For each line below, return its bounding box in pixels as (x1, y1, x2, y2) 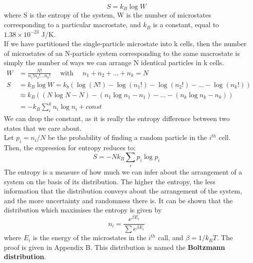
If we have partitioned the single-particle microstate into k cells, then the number (4, 38, 247, 49)
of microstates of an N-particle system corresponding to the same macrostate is (4, 48, 240, 58)
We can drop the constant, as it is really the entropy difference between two (4, 113, 230, 123)
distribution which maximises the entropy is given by (4, 205, 162, 215)
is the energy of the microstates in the (33, 232, 146, 243)
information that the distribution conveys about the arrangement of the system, (4, 186, 242, 196)
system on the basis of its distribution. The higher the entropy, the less (4, 176, 216, 186)
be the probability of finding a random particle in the (48, 132, 207, 142)
